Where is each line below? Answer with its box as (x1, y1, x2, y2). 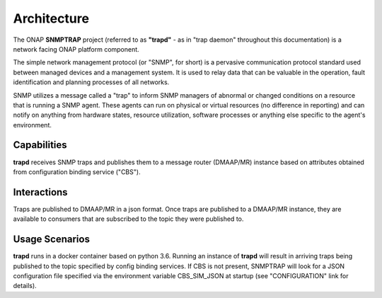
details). (13, 282, 37, 290)
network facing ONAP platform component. (13, 45, 139, 53)
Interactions (13, 186, 68, 198)
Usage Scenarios (13, 234, 90, 246)
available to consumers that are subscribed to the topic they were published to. (13, 214, 244, 223)
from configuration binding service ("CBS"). (13, 167, 141, 176)
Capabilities (13, 139, 67, 151)
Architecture (13, 11, 90, 26)
